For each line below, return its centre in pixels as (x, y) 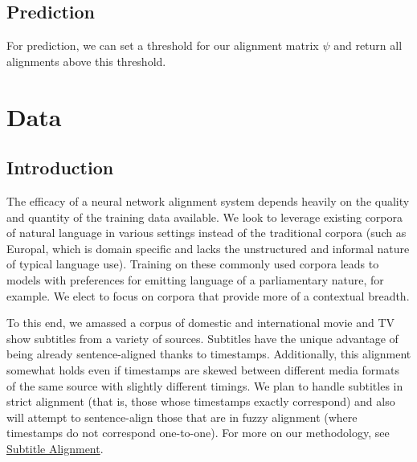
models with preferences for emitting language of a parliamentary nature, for (195, 279)
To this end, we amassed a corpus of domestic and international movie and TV (201, 323)
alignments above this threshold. (86, 61)
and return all (368, 45)
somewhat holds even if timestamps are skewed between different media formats (203, 369)
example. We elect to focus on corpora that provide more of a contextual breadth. (208, 295)
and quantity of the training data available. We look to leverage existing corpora (204, 217)
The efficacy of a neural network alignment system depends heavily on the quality (208, 200)
